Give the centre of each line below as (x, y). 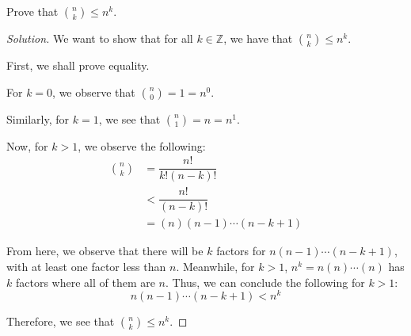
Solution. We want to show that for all (100, 38)
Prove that (32, 11)
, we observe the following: (142, 145)
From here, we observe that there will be (105, 251)
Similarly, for (38, 118)
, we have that (258, 38)
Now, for (27, 145)
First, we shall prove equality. (78, 65)
